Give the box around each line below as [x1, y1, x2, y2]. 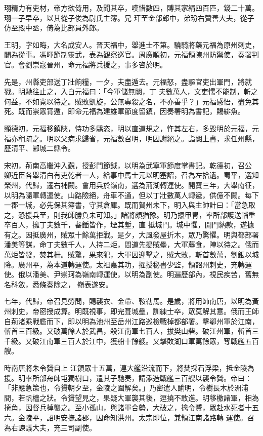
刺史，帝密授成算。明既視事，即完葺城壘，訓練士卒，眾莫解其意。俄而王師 [11, 306, 259, 316]
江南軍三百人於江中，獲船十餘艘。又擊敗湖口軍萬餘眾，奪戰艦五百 [39, 335, 259, 346]
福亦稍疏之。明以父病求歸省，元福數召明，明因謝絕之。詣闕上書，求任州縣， [4, 133, 259, 143]
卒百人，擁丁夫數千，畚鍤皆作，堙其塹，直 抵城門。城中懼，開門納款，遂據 [4, 219, 254, 230]
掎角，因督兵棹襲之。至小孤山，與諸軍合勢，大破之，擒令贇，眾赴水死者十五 [4, 402, 259, 413]
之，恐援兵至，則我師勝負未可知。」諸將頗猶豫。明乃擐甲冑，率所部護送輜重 [4, 209, 255, 220]
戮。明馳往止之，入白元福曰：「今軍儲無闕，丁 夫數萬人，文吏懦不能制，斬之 [4, 86, 258, 97]
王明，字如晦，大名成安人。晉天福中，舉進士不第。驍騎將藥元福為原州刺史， [4, 39, 259, 50]
